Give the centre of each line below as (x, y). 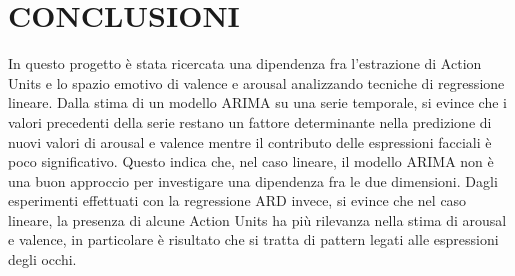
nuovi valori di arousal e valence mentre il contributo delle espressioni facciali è (250, 141)
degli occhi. (42, 259)
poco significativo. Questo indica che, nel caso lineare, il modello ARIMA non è (251, 161)
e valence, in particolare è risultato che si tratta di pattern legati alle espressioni (253, 239)
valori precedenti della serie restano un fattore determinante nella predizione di (250, 121)
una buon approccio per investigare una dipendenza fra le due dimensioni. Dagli (253, 180)
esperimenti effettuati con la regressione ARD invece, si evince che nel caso (237, 200)
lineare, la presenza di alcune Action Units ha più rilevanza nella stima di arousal (257, 219)
